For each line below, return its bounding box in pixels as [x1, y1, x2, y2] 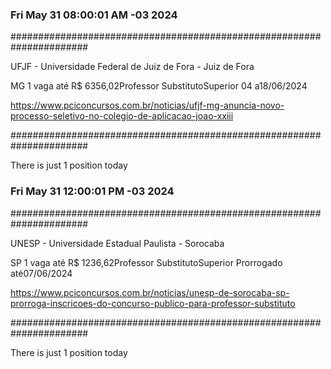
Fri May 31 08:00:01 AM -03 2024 [10, 8, 178, 22]
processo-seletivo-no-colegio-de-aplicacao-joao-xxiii [10, 110, 234, 122]
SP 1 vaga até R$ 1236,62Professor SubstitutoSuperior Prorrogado [10, 256, 283, 268]
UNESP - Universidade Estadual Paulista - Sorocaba [10, 237, 225, 249]
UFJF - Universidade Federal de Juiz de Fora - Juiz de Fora [10, 61, 255, 73]
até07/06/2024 [10, 267, 73, 279]
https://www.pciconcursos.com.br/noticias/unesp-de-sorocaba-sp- [10, 286, 290, 298]
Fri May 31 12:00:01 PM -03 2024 [10, 184, 175, 198]
